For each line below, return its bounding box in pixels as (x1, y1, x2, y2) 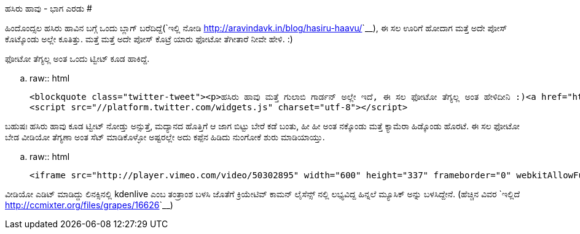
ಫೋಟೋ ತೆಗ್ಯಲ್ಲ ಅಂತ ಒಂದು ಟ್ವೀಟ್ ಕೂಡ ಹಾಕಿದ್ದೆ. (5, 53, 150, 64)
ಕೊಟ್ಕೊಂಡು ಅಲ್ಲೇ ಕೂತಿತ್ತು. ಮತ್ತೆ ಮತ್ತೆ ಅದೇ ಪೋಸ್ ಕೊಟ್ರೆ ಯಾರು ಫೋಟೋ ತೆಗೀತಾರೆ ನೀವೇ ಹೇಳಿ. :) (5, 34, 293, 44)
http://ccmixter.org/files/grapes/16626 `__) (5, 200, 173, 210)
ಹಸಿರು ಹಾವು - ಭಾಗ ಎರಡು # (5, 3, 92, 13)
